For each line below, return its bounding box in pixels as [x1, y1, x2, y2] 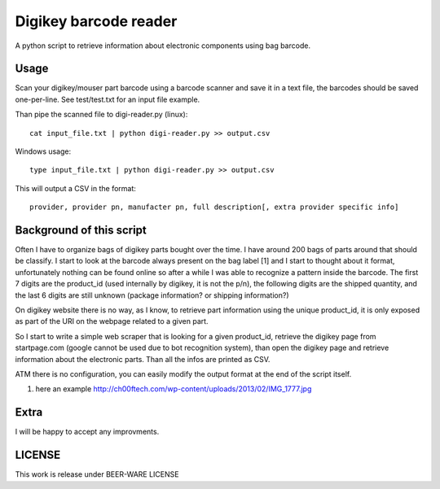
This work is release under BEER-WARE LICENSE [15, 469, 179, 479]
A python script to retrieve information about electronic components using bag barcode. [15, 41, 311, 50]
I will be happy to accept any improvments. [15, 427, 160, 437]
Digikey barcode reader [15, 12, 178, 30]
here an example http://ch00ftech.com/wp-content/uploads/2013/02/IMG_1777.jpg [35, 384, 312, 394]
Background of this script [15, 224, 147, 237]
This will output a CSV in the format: [15, 183, 136, 193]
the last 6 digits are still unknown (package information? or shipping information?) [15, 290, 289, 300]
